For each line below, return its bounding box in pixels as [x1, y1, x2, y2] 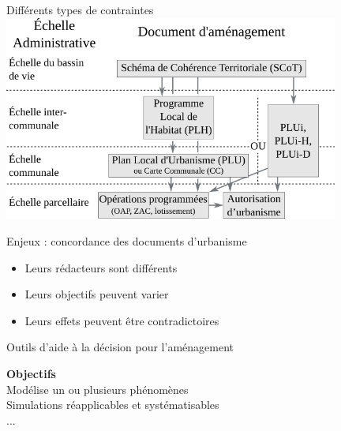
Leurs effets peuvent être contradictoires [24, 312, 219, 328]
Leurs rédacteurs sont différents [24, 259, 178, 275]
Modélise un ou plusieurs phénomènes [6, 380, 189, 397]
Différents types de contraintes [6, 2, 154, 17]
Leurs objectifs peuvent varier [24, 286, 169, 302]
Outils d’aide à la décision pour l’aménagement [6, 339, 234, 355]
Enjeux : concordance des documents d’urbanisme [6, 233, 247, 249]
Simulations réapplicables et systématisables [6, 396, 219, 413]
